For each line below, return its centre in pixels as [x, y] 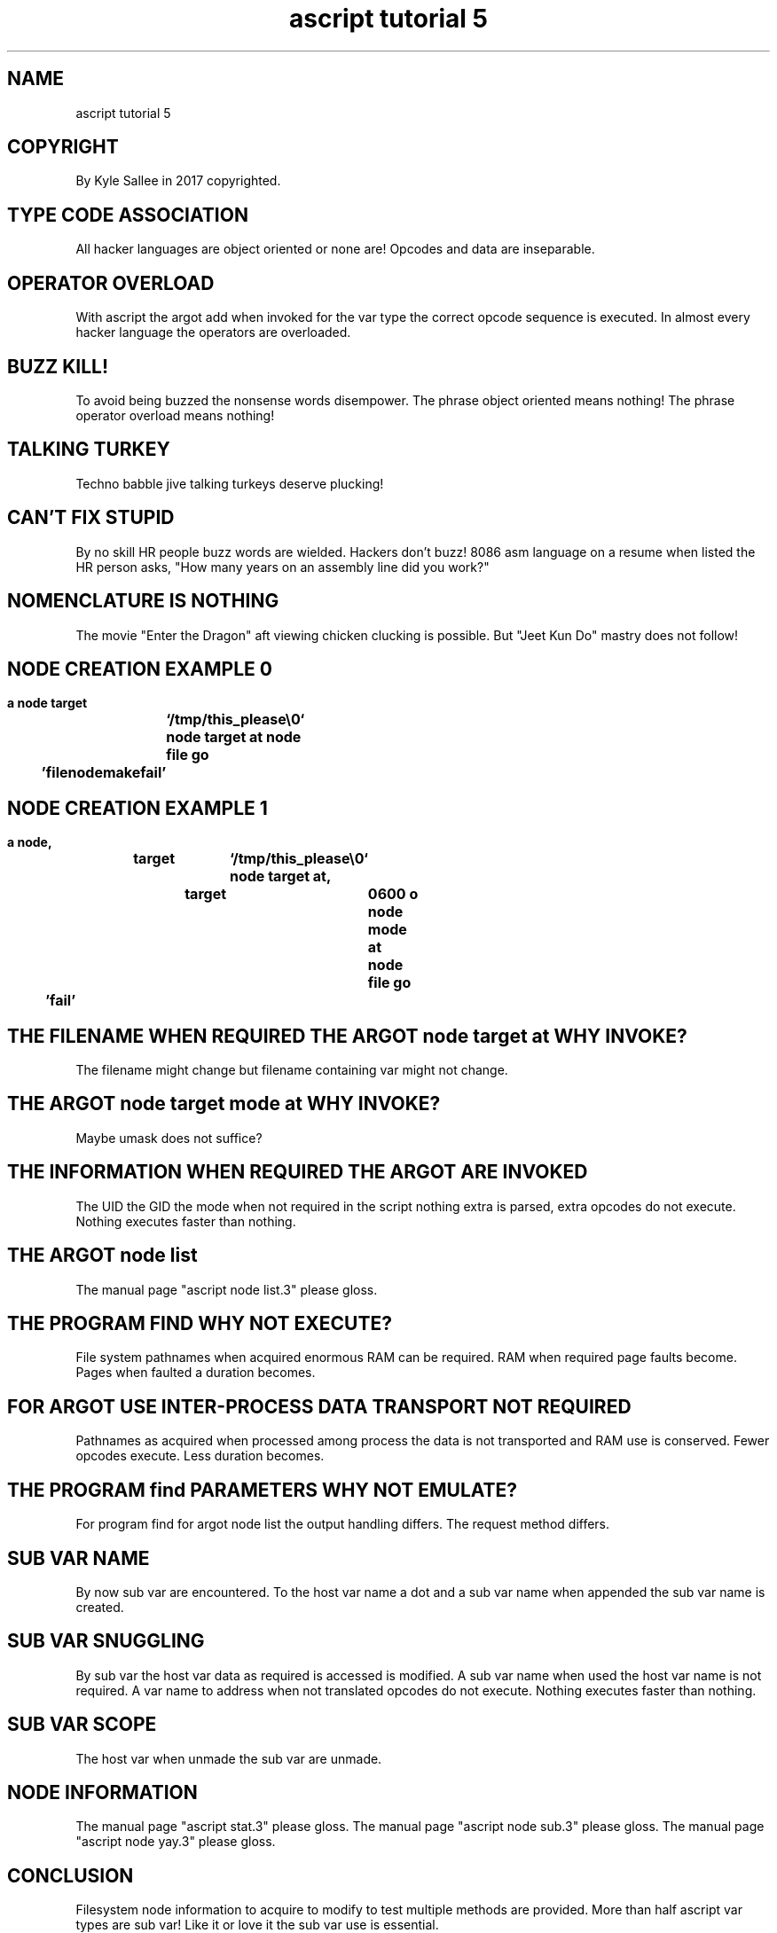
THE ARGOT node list [102, 1256]
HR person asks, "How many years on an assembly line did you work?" [283, 567]
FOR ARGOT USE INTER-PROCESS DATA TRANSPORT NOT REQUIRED [319, 1406]
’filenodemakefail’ [104, 773]
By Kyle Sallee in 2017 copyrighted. [178, 181]
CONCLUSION [71, 1875]
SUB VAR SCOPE [82, 1725]
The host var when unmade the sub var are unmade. [229, 1758]
